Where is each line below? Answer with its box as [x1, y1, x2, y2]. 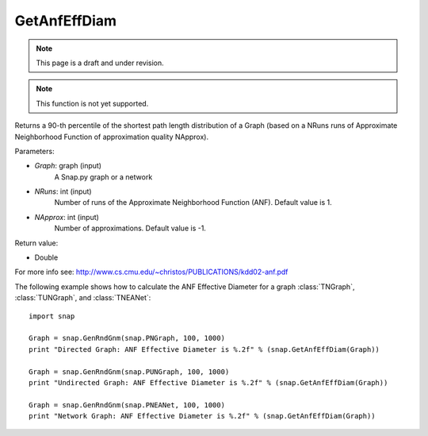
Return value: [14, 238, 59, 248]
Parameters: [14, 146, 55, 156]
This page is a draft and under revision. [36, 58, 164, 68]
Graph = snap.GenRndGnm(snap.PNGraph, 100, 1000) [29, 334, 226, 343]
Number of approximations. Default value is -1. [54, 223, 206, 233]
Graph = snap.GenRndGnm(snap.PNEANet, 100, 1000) [29, 400, 226, 409]
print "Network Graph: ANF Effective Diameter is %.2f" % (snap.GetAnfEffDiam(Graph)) [29, 411, 376, 421]
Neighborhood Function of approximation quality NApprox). [14, 132, 209, 141]
